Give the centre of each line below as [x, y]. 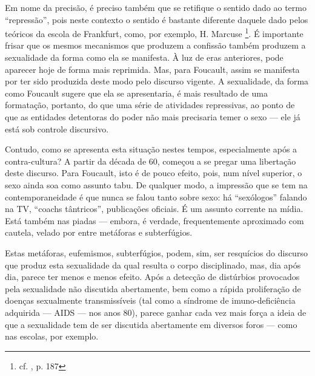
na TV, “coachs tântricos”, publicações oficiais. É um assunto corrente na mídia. [154, 209]
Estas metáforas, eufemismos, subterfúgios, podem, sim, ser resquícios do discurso [156, 252]
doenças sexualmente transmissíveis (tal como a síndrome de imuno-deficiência [150, 300]
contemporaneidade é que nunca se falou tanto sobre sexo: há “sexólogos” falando [156, 197]
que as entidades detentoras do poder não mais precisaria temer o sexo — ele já [153, 117]
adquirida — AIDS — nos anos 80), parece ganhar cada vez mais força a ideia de [156, 312]
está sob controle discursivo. [57, 128]
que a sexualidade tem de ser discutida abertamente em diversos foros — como [151, 324]
